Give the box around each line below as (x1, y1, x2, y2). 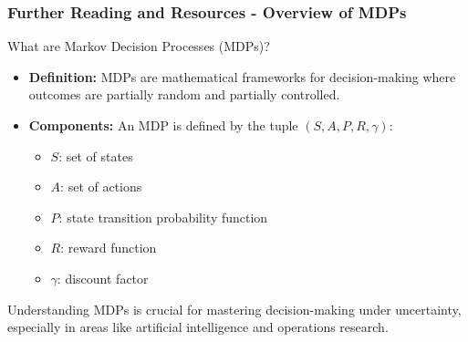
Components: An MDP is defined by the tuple (28, 116, 298, 134)
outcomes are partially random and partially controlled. (28, 85, 340, 104)
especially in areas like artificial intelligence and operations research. (7, 317, 389, 337)
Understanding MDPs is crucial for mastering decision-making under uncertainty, (7, 299, 462, 318)
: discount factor (57, 268, 149, 287)
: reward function (60, 238, 157, 257)
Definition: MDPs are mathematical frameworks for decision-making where (28, 67, 456, 86)
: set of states (58, 146, 133, 165)
